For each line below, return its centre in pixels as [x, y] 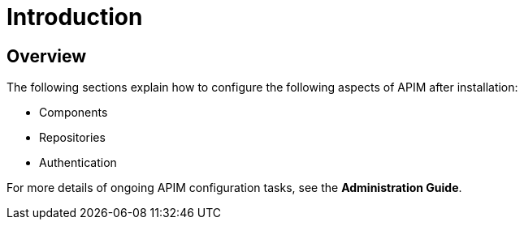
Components [74, 113]
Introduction [75, 17]
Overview [47, 56]
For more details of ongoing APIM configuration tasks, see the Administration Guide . [234, 188]
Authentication [78, 163]
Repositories [72, 138]
